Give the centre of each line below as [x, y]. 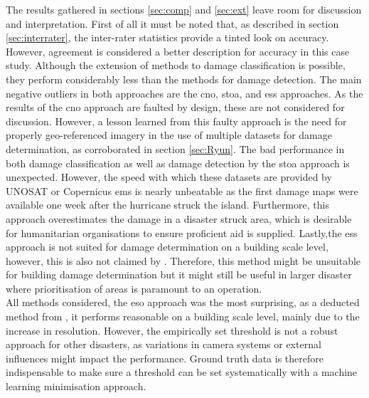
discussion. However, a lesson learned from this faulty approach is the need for [176, 121]
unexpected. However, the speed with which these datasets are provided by [169, 177]
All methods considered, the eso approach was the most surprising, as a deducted [183, 302]
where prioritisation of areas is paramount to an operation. [134, 288]
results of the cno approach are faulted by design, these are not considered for [175, 107]
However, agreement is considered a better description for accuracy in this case [178, 51]
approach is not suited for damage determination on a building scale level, [167, 247]
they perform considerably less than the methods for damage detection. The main [184, 79]
